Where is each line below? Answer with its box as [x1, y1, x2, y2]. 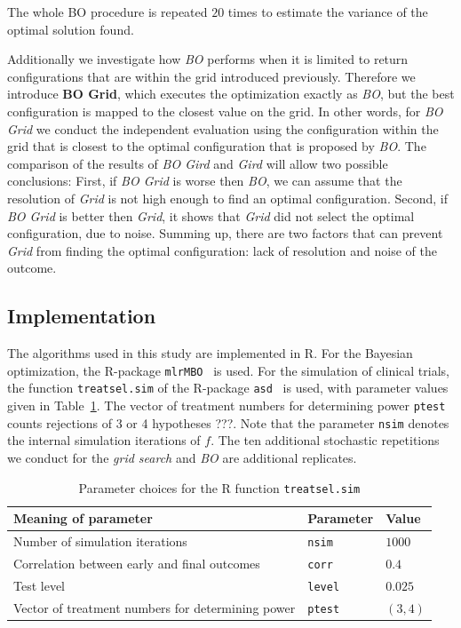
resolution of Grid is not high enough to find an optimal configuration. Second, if [7, 188, 448, 207]
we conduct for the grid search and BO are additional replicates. [7, 448, 357, 466]
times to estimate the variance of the [227, 3, 428, 20]
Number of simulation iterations [13, 532, 187, 551]
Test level [13, 576, 66, 594]
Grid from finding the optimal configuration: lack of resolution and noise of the [7, 241, 437, 259]
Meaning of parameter [13, 509, 153, 528]
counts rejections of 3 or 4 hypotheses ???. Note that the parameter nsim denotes [7, 413, 449, 432]
